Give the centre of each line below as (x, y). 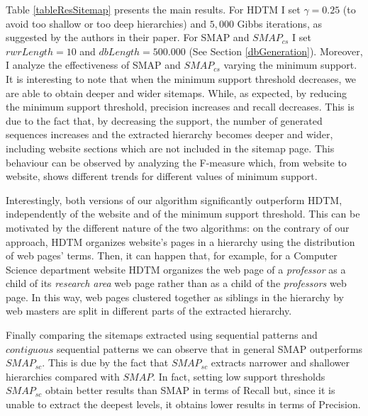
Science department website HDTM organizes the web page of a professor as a (176, 269)
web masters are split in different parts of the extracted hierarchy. (149, 311)
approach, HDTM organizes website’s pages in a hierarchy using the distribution (180, 241)
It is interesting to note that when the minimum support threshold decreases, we (181, 78)
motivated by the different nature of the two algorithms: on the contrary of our (178, 227)
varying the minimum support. (290, 65)
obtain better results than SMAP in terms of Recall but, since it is (190, 390)
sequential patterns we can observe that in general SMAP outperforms (210, 348)
